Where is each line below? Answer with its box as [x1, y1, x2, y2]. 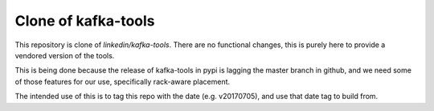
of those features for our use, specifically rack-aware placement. [14, 77, 231, 86]
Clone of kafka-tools [14, 12, 155, 30]
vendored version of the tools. [14, 50, 115, 60]
